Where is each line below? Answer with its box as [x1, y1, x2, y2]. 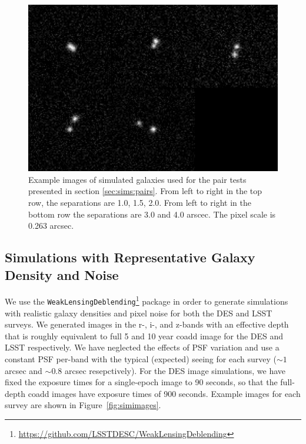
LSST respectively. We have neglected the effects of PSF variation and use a [5, 341, 280, 353]
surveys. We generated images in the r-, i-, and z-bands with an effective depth [5, 318, 289, 331]
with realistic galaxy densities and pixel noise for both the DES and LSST [5, 306, 272, 319]
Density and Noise [5, 265, 119, 283]
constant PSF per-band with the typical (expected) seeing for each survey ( [5, 353, 277, 365]
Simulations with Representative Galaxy [5, 248, 255, 266]
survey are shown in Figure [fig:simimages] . [5, 399, 161, 411]
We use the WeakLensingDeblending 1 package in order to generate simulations [5, 293, 288, 308]
